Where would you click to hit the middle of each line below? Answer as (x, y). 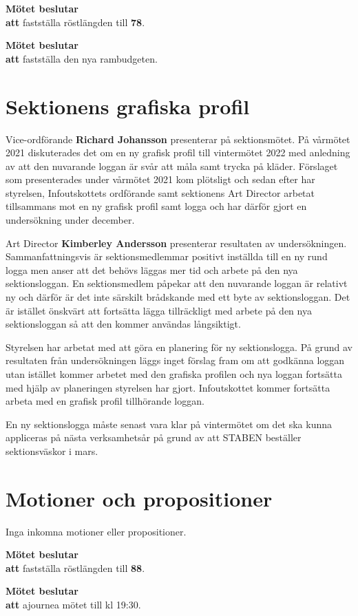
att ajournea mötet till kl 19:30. (73, 605)
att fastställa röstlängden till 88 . (75, 567)
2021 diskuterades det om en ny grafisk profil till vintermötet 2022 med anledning (178, 152)
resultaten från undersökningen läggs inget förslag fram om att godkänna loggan (175, 360)
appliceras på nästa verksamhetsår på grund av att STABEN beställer (154, 437)
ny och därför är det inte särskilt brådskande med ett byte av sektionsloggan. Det (178, 297)
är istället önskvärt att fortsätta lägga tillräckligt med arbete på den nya (159, 310)
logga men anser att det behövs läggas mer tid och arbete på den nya (152, 269)
